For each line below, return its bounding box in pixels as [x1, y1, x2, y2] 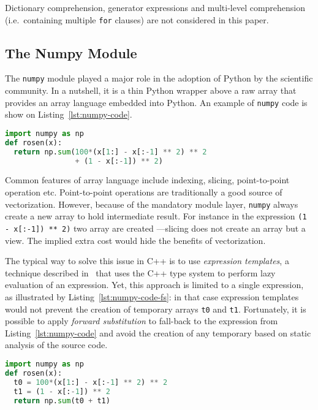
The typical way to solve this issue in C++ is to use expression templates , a [5, 254, 289, 267]
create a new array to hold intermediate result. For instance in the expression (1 [5, 210, 307, 222]
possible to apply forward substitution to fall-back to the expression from [5, 314, 278, 327]
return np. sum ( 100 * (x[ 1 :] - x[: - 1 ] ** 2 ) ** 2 [13, 147, 207, 156]
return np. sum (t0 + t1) [13, 396, 110, 405]
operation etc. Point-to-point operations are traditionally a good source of [5, 186, 282, 199]
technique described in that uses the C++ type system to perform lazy [5, 266, 276, 279]
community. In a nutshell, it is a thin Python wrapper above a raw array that [5, 84, 297, 97]
